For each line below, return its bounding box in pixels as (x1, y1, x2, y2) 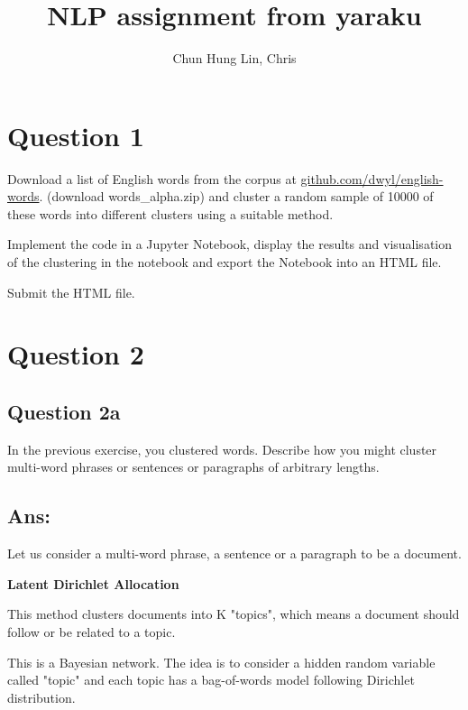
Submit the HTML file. (7, 282, 135, 301)
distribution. (7, 687, 76, 706)
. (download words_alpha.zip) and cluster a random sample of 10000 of (39, 187, 434, 206)
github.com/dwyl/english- (300, 169, 444, 188)
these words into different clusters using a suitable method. (7, 204, 334, 223)
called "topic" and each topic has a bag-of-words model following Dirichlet (7, 670, 415, 689)
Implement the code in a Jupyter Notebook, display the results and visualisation (7, 235, 453, 254)
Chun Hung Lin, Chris (172, 49, 297, 68)
